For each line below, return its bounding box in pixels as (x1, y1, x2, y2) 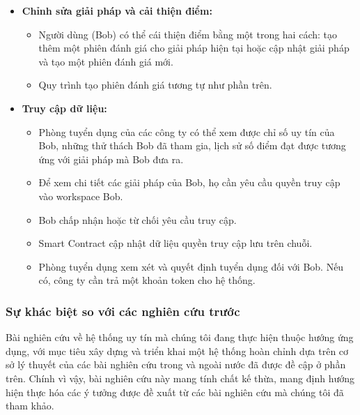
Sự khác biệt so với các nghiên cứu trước (6, 302, 240, 319)
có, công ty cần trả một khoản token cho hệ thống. (38, 273, 256, 287)
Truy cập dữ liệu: (22, 100, 107, 115)
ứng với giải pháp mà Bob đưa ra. (38, 151, 184, 166)
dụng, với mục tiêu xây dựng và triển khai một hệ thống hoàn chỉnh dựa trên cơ (6, 343, 349, 358)
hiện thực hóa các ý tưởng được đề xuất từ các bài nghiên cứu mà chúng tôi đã (6, 384, 344, 399)
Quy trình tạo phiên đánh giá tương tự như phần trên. (38, 77, 272, 92)
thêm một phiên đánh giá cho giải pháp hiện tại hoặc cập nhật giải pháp (38, 40, 350, 55)
